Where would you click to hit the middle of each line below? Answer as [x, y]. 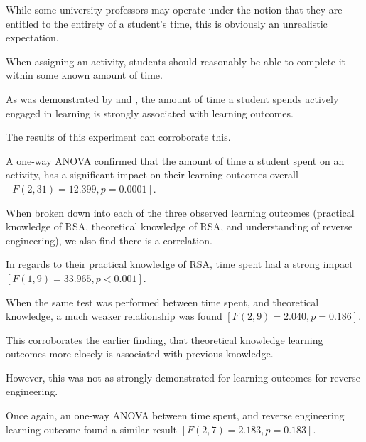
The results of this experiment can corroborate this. [118, 137]
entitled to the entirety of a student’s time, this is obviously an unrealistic [167, 23]
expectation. [32, 37]
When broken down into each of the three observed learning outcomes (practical [180, 212]
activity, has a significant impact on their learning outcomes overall [152, 174]
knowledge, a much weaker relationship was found [114, 316]
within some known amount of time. [84, 75]
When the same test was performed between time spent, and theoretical [162, 302]
